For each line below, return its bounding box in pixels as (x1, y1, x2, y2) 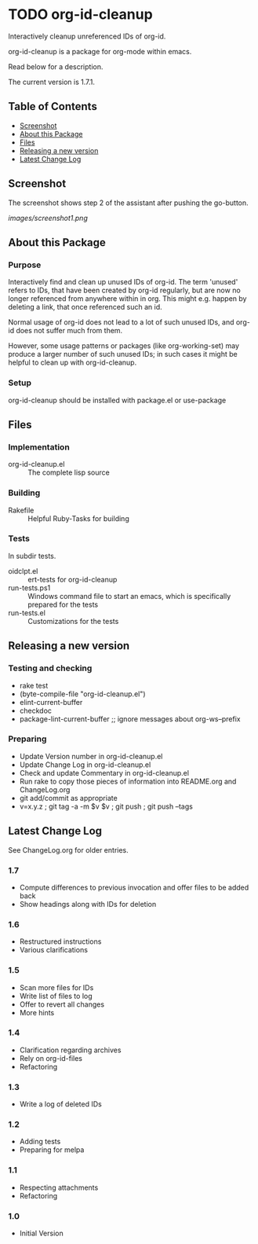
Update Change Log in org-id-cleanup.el (19, 760, 151, 769)
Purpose (8, 259, 42, 270)
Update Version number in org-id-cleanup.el (19, 751, 163, 761)
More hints (19, 1007, 55, 1017)
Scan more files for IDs (19, 982, 94, 992)
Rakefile (8, 505, 35, 515)
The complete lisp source (27, 468, 110, 477)
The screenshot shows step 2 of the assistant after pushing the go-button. (8, 198, 249, 207)
